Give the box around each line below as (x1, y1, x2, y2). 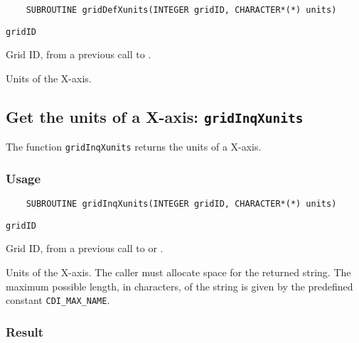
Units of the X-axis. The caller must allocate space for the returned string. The (6, 265, 351, 280)
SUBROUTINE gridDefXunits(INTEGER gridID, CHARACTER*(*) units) (26, 5, 337, 15)
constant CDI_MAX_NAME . (6, 293, 110, 307)
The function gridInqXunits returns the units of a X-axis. (6, 139, 262, 154)
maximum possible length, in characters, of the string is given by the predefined (6, 278, 353, 293)
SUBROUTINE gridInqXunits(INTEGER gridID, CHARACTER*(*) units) (26, 199, 337, 209)
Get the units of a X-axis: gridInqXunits (6, 105, 304, 127)
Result (6, 322, 44, 340)
